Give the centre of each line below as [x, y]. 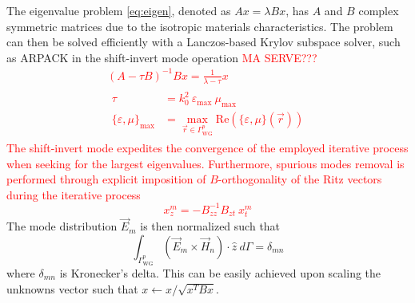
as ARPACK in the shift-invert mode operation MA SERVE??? [162, 57]
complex [379, 10]
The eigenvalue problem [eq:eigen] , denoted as [119, 10]
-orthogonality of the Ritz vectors [300, 179]
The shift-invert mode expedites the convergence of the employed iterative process [207, 148]
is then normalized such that [210, 226]
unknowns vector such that [72, 288]
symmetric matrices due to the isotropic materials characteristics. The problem [200, 26]
